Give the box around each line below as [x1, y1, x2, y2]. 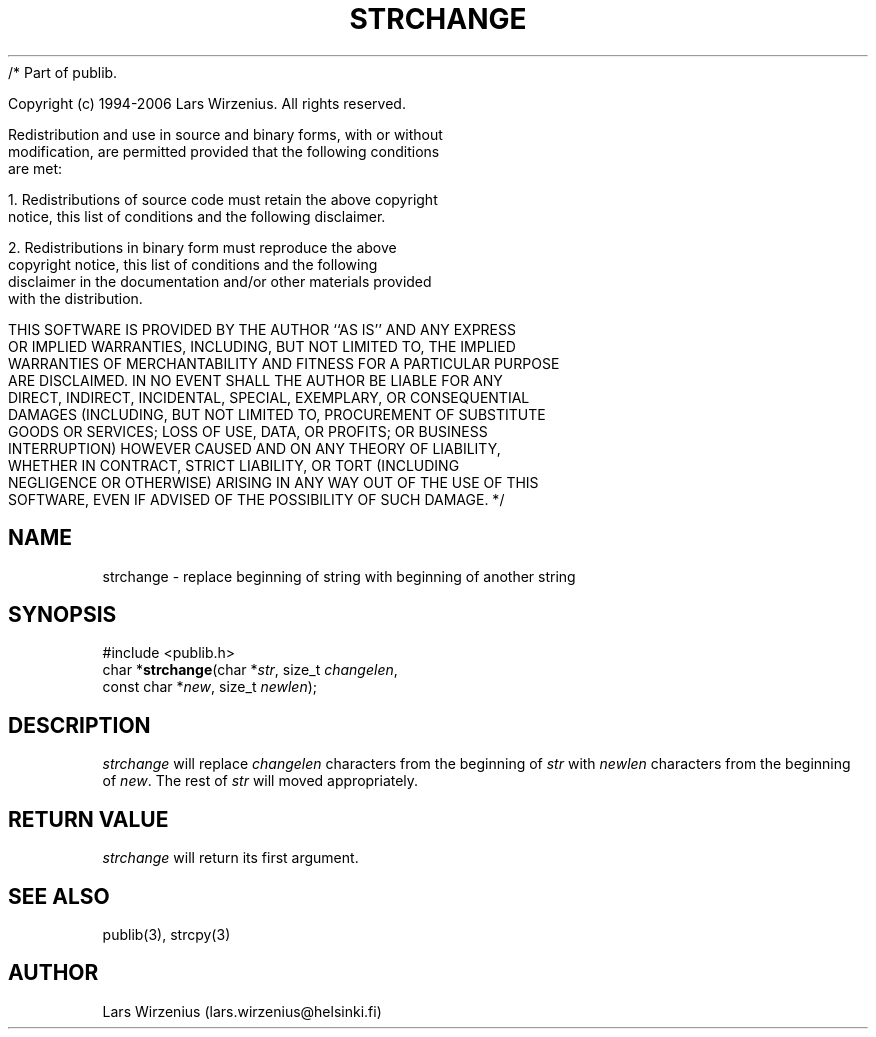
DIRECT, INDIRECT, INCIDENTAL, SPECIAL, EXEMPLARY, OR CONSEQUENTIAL [8, 388, 530, 406]
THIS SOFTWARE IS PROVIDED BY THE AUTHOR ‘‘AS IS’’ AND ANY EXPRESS [8, 320, 516, 338]
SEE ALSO [8, 883, 110, 909]
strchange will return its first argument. [102, 849, 359, 867]
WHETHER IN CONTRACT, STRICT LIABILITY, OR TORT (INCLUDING [8, 456, 460, 474]
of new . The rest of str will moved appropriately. [102, 772, 419, 790]
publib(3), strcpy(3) [102, 925, 231, 943]
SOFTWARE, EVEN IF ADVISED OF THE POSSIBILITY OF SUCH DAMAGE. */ [8, 490, 505, 508]
